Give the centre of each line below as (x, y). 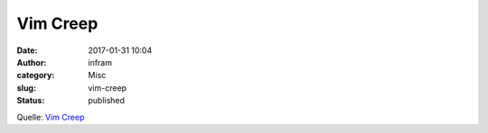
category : (36, 75)
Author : (32, 62)
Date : (27, 50)
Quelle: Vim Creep (51, 117)
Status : (31, 101)
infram (100, 62)
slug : (26, 88)
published (107, 101)
